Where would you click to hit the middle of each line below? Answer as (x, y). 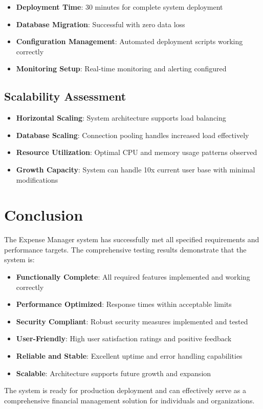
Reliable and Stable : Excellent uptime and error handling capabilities (129, 356)
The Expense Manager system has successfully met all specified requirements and (132, 239)
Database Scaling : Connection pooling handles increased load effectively (133, 135)
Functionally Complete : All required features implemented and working (133, 277)
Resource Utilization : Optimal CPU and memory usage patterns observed (137, 152)
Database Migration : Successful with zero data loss (101, 24)
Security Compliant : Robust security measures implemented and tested (132, 321)
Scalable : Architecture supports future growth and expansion (114, 373)
